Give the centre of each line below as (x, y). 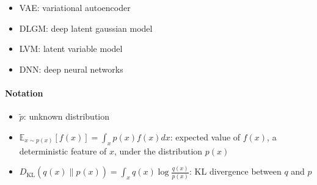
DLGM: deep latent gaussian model (86, 28)
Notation (24, 92)
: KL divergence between (235, 171)
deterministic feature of (63, 151)
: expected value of (205, 136)
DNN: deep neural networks (71, 69)
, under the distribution (158, 151)
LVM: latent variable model (71, 49)
